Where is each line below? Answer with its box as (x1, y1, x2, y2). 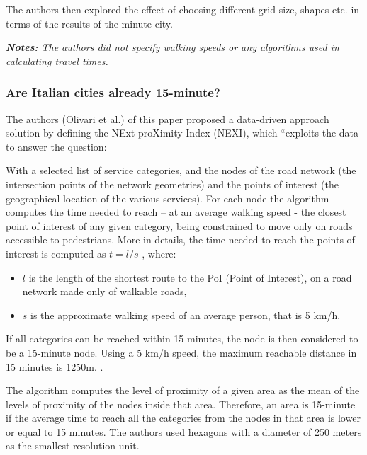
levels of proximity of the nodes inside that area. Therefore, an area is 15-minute (6, 396, 356, 411)
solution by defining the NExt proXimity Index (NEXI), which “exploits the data (6, 125, 359, 140)
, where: (142, 246, 176, 260)
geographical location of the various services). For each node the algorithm (6, 190, 329, 205)
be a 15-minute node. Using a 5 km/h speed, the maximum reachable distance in (6, 345, 357, 359)
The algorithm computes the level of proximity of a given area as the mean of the (6, 383, 360, 398)
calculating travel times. (6, 53, 108, 68)
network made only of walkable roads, (22, 284, 187, 299)
